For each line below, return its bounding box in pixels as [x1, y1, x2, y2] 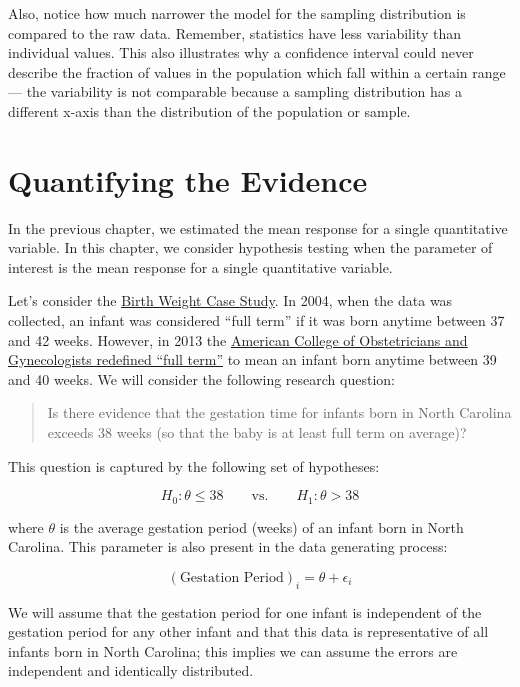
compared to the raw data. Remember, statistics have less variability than [8, 22, 461, 43]
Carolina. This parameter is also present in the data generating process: [8, 536, 448, 557]
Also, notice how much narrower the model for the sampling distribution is [8, 3, 466, 23]
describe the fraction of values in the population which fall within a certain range [8, 61, 506, 82]
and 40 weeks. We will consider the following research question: [8, 368, 395, 389]
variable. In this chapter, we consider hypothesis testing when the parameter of [8, 237, 493, 258]
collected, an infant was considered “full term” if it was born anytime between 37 [8, 310, 505, 331]
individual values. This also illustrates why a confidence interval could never [8, 42, 474, 63]
